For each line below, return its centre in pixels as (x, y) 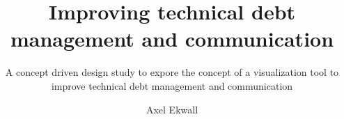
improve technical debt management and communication (172, 85)
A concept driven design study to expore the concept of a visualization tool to (172, 72)
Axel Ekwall (172, 109)
